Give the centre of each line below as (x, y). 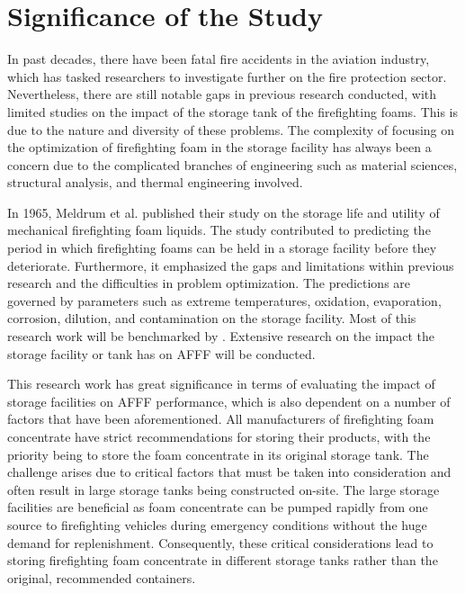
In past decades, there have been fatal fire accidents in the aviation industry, (219, 59)
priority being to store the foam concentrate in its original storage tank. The (218, 454)
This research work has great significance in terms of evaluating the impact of (221, 384)
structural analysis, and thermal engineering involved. (155, 182)
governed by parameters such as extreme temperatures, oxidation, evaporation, (224, 300)
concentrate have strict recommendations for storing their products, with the (219, 436)
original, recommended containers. (102, 577)
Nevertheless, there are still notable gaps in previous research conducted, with (222, 94)
